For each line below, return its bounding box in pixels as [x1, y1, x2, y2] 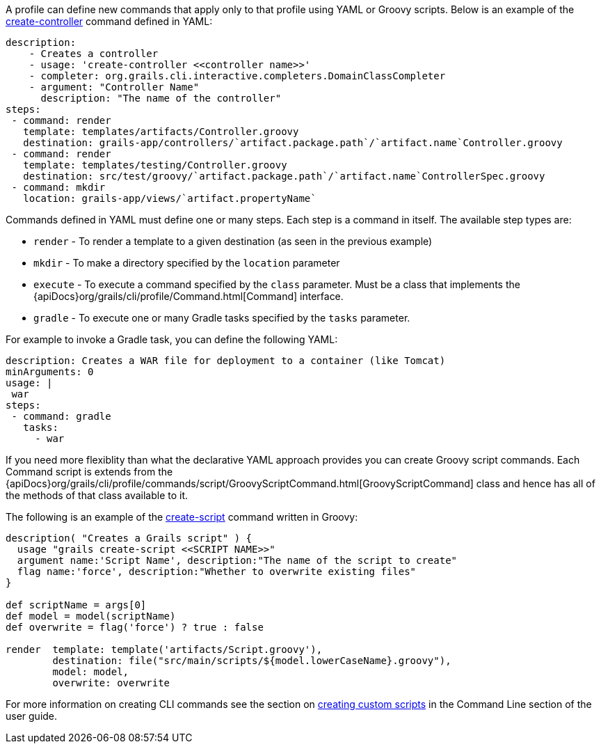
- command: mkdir [11, 182, 106, 193]
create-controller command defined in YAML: [6, 15, 213, 27]
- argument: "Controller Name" [29, 81, 200, 93]
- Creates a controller [29, 48, 159, 59]
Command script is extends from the [6, 466, 173, 478]
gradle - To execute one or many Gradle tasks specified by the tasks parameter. [33, 312, 410, 324]
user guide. [6, 710, 58, 722]
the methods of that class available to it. [6, 489, 189, 501]
